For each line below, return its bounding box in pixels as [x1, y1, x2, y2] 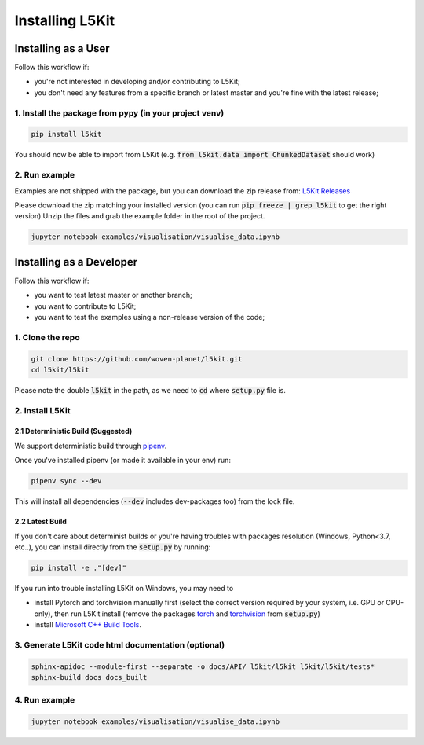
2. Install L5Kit [14, 405, 71, 416]
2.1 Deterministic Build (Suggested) [14, 427, 133, 436]
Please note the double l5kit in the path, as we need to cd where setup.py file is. [14, 385, 287, 395]
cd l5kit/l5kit [31, 365, 90, 374]
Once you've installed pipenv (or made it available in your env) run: [14, 456, 232, 465]
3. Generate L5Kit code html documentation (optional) [14, 639, 225, 650]
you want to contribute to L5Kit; [34, 301, 137, 310]
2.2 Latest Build [14, 517, 67, 527]
